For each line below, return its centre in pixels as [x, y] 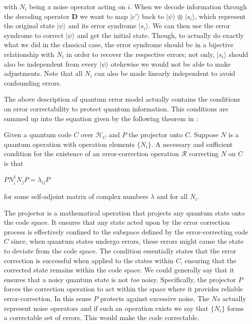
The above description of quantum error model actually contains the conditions [122, 99]
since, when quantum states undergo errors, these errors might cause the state [127, 241]
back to [153, 16]
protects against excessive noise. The [155, 298]
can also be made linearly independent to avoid [165, 73]
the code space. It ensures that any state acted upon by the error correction [117, 222]
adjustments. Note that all [43, 73]
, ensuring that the [208, 260]
